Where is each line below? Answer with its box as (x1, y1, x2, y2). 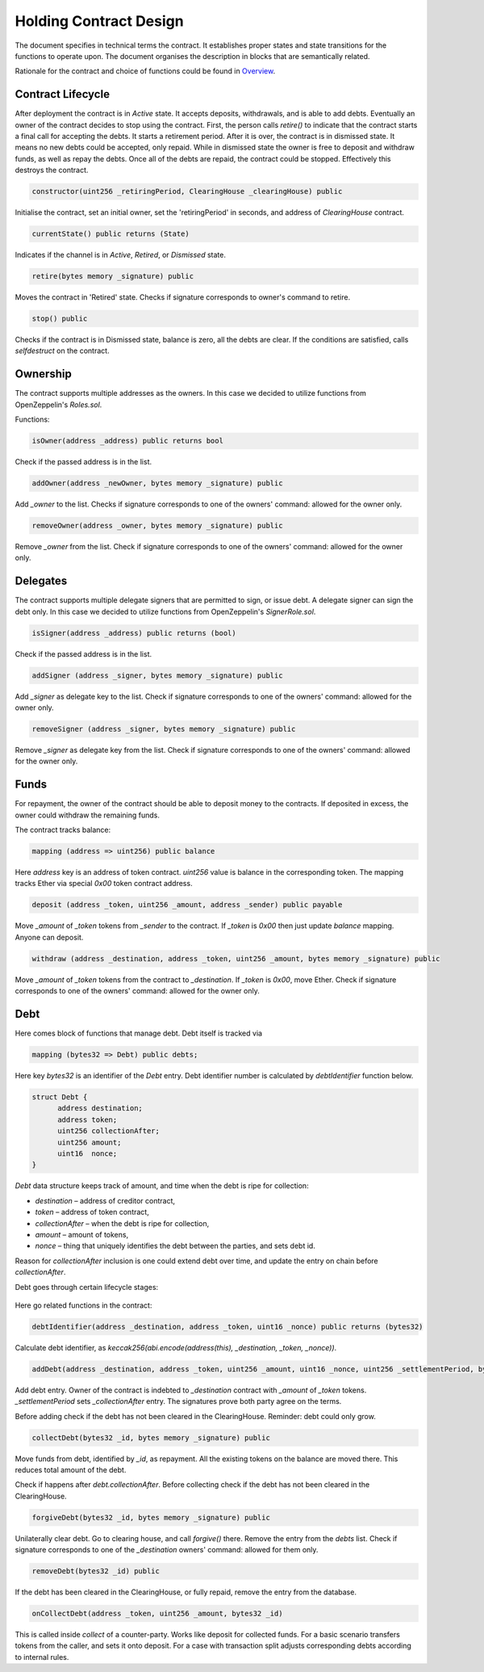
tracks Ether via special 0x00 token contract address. (15, 879, 193, 889)
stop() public (31, 314, 88, 323)
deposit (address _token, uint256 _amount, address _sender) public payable (31, 901, 343, 910)
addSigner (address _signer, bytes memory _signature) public (31, 670, 283, 680)
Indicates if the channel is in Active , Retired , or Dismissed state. (15, 250, 226, 260)
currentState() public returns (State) (31, 229, 190, 238)
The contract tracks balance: (15, 825, 111, 835)
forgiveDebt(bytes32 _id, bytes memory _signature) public (31, 1513, 270, 1522)
